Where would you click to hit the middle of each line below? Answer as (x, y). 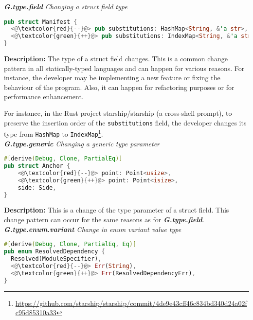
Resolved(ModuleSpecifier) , (56, 259)
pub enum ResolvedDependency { (54, 252)
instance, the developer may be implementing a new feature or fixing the (112, 78)
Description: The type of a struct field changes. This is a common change (116, 59)
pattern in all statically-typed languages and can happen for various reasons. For (124, 68)
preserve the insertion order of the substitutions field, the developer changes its (125, 122)
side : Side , (37, 187)
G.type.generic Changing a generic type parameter (82, 143)
